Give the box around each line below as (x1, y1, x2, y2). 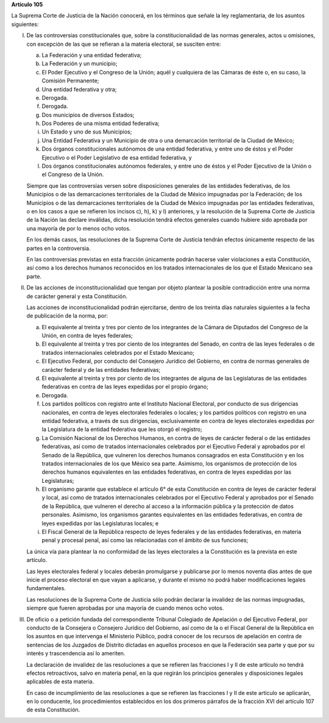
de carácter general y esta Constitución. (26, 293, 128, 300)
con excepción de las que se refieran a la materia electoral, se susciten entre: (26, 40, 221, 48)
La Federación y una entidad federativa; (41, 51, 142, 59)
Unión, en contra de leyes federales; (41, 332, 133, 340)
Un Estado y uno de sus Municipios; (41, 128, 132, 135)
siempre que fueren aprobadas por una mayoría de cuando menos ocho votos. (26, 604, 224, 612)
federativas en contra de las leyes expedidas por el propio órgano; (41, 383, 208, 390)
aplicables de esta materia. (26, 678, 94, 685)
